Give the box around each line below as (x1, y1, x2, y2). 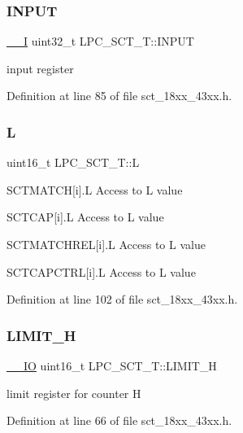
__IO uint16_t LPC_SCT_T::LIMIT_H (7, 357, 217, 374)
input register (7, 59, 74, 77)
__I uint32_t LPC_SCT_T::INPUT (7, 33, 194, 50)
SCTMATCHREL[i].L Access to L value (7, 236, 206, 252)
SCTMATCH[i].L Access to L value (7, 181, 183, 198)
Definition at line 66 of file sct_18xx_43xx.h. (7, 412, 232, 429)
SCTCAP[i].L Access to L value (7, 208, 164, 225)
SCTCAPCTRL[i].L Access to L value (7, 263, 196, 280)
